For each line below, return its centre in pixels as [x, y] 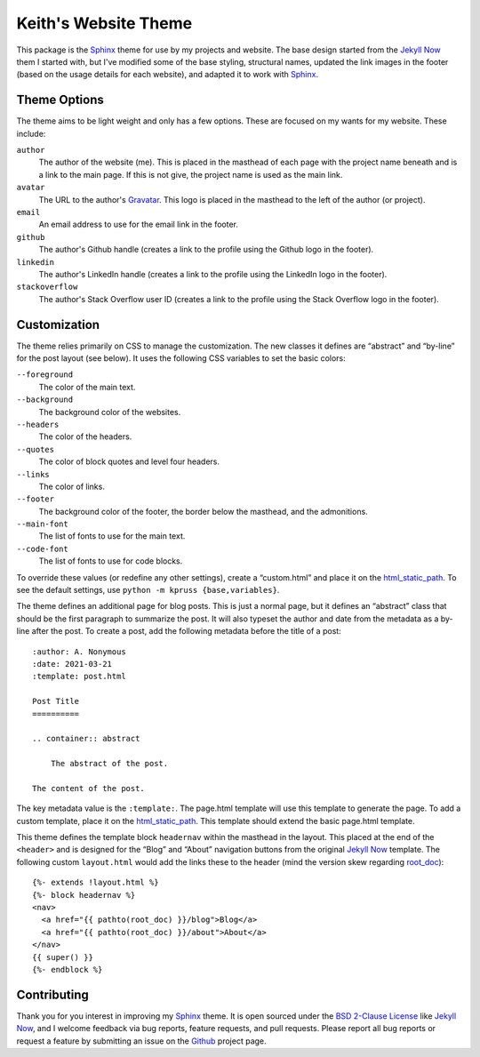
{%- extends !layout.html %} [96, 883]
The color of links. [72, 486]
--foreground [45, 375]
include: [31, 133]
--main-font [42, 524]
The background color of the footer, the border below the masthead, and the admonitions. [203, 511]
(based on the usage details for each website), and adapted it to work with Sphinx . [168, 75]
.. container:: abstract [86, 739]
